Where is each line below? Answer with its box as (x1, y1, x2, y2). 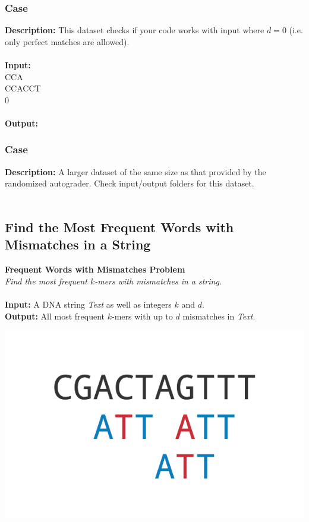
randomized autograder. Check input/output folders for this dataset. (5, 177, 254, 189)
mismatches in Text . (182, 309, 256, 322)
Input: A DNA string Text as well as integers (5, 298, 172, 310)
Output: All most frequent (5, 309, 105, 322)
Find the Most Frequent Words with (5, 217, 234, 236)
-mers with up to (112, 309, 173, 322)
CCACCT (5, 82, 41, 94)
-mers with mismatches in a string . (94, 274, 222, 287)
